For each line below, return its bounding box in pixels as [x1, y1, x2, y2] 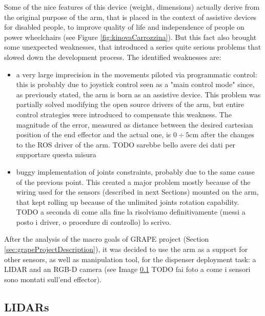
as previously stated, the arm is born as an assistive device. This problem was [16, 89, 261, 99]
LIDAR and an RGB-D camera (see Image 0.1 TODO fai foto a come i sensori [4, 264, 251, 275]
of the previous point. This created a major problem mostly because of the [16, 176, 251, 187]
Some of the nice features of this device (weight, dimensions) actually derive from [4, 2, 260, 12]
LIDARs [4, 299, 49, 314]
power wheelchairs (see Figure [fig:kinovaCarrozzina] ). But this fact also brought [4, 31, 257, 42]
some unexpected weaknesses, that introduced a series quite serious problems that [4, 41, 261, 52]
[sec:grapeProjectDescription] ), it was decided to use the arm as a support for [4, 244, 248, 255]
